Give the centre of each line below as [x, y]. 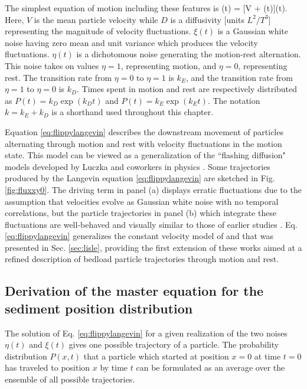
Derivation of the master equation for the [134, 291]
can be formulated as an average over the [210, 367]
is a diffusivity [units [207, 19]
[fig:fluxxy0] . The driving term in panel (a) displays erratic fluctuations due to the [153, 189]
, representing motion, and [169, 65]
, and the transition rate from [239, 77]
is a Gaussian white [253, 31]
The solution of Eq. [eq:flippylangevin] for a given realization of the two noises [146, 333]
